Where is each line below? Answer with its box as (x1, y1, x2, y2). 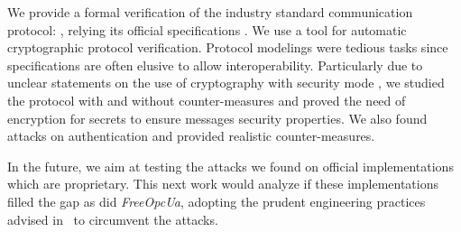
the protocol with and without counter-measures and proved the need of (7, 90, 406, 109)
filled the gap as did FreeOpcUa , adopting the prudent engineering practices (7, 191, 426, 210)
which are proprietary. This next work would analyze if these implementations (7, 174, 438, 193)
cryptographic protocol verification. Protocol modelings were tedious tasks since (7, 38, 448, 57)
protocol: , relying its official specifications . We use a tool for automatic (7, 20, 407, 39)
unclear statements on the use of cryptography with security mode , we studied (7, 73, 445, 92)
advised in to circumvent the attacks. (7, 209, 218, 228)
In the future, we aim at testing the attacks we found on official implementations (7, 156, 454, 175)
